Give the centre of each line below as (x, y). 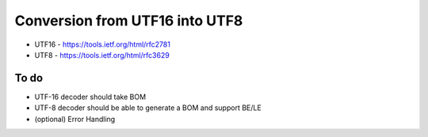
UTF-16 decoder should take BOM (90, 97)
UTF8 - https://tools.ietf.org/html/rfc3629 (102, 55)
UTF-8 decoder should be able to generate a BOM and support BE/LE (148, 108)
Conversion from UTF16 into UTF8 (129, 21)
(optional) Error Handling (75, 119)
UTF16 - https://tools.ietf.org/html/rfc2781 (102, 44)
